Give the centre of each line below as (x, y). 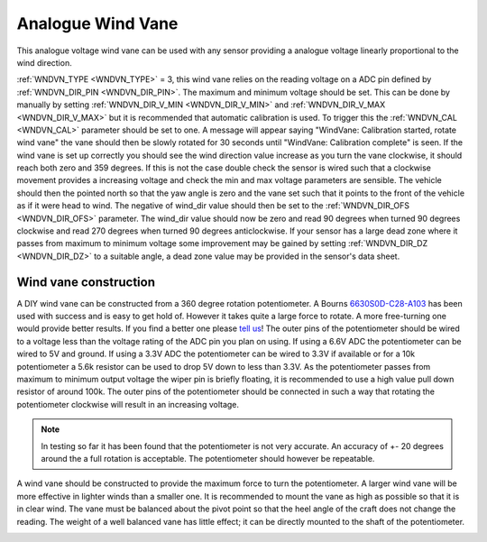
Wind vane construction (86, 282)
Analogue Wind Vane (97, 23)
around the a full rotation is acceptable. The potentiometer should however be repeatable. (208, 459)
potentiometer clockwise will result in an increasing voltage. (128, 404)
